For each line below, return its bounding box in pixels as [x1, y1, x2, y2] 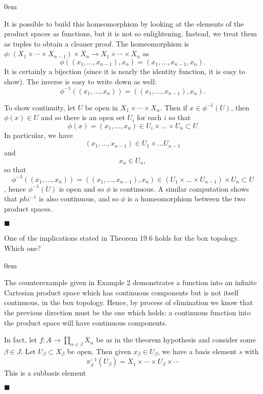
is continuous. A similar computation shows [113, 183, 249, 194]
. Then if [160, 102, 187, 112]
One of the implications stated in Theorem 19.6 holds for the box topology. [4, 233, 239, 243]
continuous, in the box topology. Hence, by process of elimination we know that [4, 297, 253, 308]
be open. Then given [67, 345, 131, 356]
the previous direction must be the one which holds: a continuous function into [4, 307, 251, 317]
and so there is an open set [41, 112, 125, 123]
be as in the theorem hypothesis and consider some [96, 334, 256, 345]
